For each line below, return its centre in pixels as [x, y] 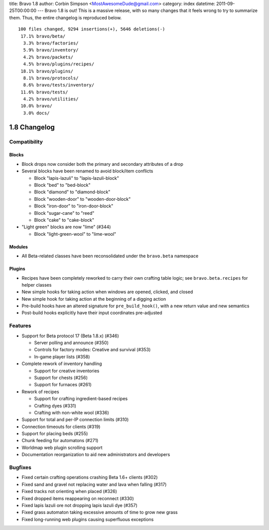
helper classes [37, 285]
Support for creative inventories [67, 371]
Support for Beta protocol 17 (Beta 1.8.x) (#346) [70, 336]
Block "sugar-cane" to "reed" [64, 213]
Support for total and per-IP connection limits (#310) [75, 420]
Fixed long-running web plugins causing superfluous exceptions [88, 519]
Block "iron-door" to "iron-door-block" [74, 206]
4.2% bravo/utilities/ [51, 99]
